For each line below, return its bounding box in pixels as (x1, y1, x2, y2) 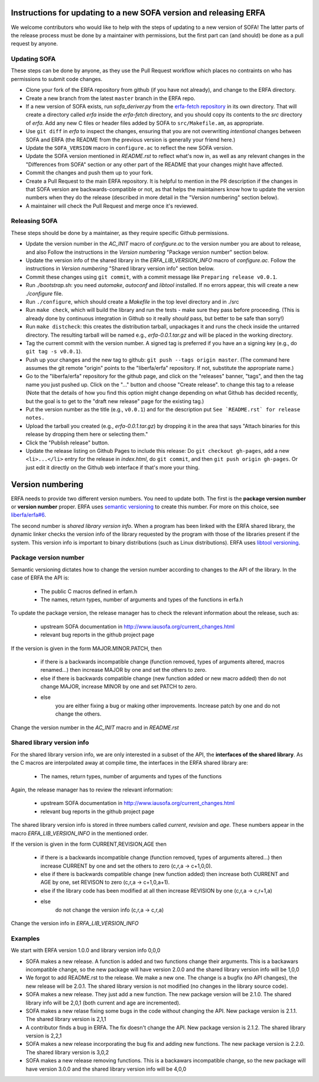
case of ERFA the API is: (11, 574, 70, 581)
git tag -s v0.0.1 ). (25, 348, 83, 355)
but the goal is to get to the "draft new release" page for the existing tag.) (25, 397, 204, 405)
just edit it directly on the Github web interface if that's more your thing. (25, 463, 200, 471)
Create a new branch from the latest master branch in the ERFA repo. (25, 95, 196, 102)
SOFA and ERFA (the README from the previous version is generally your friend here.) (25, 136, 236, 143)
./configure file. (25, 290, 63, 297)
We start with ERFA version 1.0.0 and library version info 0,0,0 (11, 947, 161, 954)
